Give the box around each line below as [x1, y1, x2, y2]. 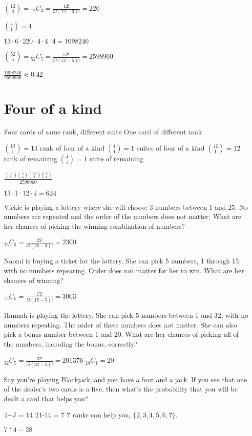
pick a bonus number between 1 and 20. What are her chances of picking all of [4, 329, 239, 339]
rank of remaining [4, 153, 57, 164]
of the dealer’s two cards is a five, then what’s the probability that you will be [4, 384, 238, 394]
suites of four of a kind [136, 143, 205, 153]
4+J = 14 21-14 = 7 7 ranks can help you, [4, 410, 131, 420]
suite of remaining [89, 153, 144, 164]
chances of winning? [4, 275, 63, 285]
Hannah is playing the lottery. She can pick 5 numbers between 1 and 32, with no [4, 310, 248, 320]
